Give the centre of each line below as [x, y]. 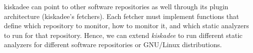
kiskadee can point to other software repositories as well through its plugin [116, 6]
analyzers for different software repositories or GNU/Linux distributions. [113, 44]
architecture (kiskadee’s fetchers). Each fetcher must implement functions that [122, 16]
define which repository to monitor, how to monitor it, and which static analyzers [126, 26]
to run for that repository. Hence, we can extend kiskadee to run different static [123, 35]
